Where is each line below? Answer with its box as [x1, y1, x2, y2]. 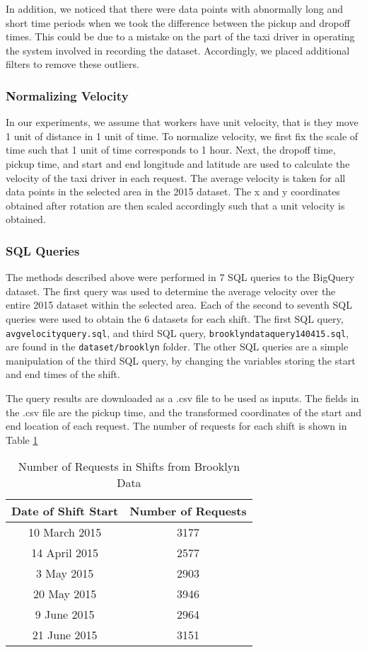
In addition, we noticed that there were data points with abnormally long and [6, 1, 344, 16]
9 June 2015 [35, 606, 95, 623]
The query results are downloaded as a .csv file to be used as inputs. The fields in [6, 391, 359, 406]
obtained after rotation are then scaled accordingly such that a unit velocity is [6, 198, 345, 212]
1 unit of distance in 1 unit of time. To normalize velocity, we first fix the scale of [6, 128, 359, 143]
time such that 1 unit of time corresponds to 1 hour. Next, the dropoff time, [6, 142, 336, 157]
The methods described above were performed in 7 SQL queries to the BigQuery [6, 270, 355, 285]
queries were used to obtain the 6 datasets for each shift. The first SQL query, [6, 311, 344, 326]
